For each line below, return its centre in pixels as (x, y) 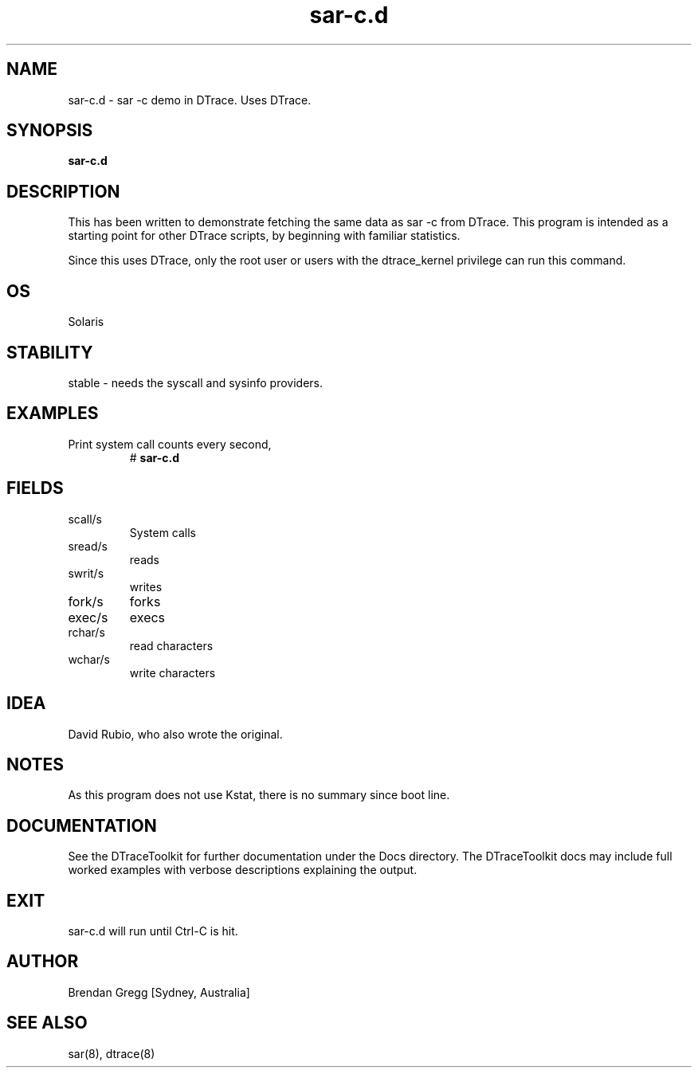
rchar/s (86, 632)
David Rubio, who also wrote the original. (175, 734)
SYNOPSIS (50, 131)
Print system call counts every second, (170, 444)
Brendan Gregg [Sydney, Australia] (159, 992)
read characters (171, 645)
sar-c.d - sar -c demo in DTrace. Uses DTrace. (190, 100)
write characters (173, 672)
